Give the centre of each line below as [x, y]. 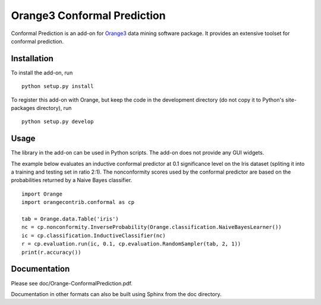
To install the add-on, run [42, 73]
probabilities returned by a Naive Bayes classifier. [72, 180]
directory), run [54, 108]
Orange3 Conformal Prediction [88, 15]
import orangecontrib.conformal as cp [78, 202]
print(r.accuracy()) [51, 252]
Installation [32, 59]
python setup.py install [58, 87]
